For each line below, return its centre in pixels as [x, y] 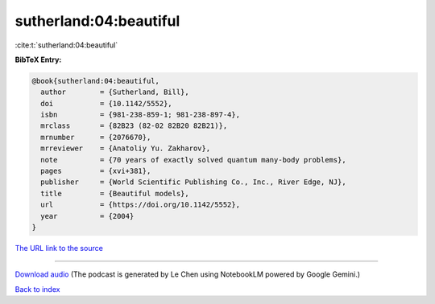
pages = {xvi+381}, [96, 171]
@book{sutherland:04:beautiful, [96, 81]
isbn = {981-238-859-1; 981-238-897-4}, [141, 115]
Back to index [37, 289]
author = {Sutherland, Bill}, [115, 92]
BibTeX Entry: [38, 60]
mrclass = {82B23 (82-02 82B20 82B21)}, [134, 126]
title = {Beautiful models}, [115, 193]
